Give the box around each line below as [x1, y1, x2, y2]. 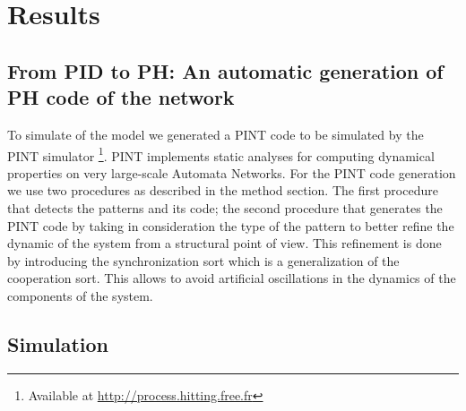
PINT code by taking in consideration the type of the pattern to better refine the [7, 216, 454, 235]
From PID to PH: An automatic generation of [7, 56, 444, 84]
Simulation [7, 330, 109, 357]
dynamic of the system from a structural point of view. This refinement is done [7, 234, 442, 253]
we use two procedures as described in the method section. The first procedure [7, 181, 438, 200]
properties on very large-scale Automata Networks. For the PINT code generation [7, 163, 456, 182]
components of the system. [7, 286, 153, 304]
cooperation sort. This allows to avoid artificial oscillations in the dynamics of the [7, 269, 456, 287]
